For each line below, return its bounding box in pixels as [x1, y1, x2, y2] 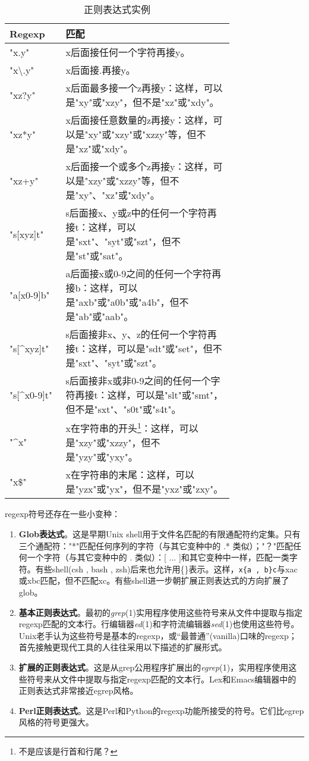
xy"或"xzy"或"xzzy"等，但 [88, 127, 197, 141]
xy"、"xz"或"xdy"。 [78, 188, 160, 202]
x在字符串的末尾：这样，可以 [65, 468, 194, 482]
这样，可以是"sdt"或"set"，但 [88, 342, 213, 355]
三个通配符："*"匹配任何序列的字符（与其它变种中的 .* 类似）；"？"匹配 [18, 539, 293, 552]
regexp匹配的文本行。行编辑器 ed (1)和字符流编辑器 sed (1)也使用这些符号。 [18, 618, 299, 630]
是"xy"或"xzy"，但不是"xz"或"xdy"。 [65, 95, 219, 109]
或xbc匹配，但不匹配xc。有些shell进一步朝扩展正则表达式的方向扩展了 [18, 574, 289, 587]
